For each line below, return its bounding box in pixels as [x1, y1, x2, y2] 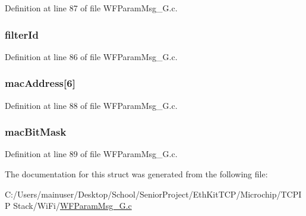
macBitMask [5, 124, 67, 139]
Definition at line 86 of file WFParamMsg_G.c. [5, 50, 178, 62]
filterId [5, 27, 39, 42]
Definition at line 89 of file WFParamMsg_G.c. [5, 148, 178, 160]
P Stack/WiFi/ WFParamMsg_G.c [5, 199, 132, 212]
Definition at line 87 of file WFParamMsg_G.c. [5, 2, 178, 14]
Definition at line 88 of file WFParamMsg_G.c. [5, 99, 178, 111]
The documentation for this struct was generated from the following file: [5, 168, 268, 180]
